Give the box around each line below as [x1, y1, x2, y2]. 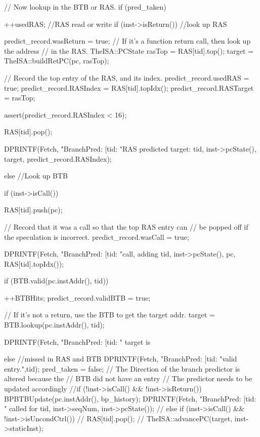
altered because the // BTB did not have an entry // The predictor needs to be [4, 373, 252, 384]
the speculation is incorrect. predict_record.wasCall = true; [4, 231, 189, 242]
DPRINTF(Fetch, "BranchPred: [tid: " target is [4, 336, 151, 347]
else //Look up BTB [4, 170, 68, 181]
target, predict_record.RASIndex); [4, 153, 112, 164]
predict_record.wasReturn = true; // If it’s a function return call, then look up [4, 35, 251, 46]
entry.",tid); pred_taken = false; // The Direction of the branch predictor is [4, 363, 240, 374]
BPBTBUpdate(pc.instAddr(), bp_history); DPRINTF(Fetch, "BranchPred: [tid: [4, 393, 256, 404]
